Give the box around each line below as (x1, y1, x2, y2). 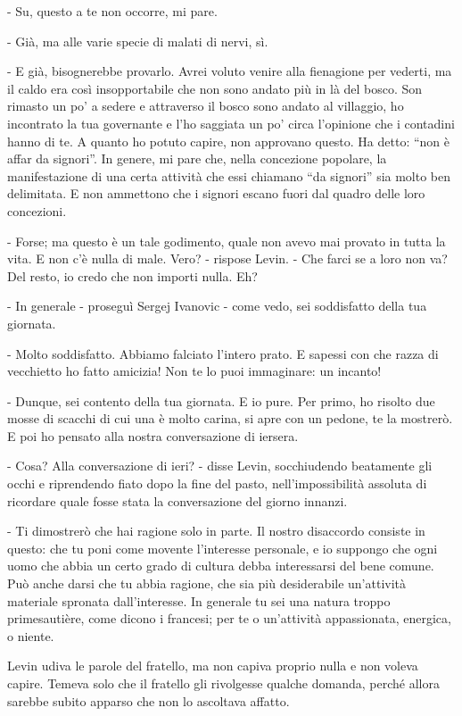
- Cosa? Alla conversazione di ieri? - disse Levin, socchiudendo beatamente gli (7, 456, 433, 475)
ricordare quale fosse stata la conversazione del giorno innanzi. (7, 491, 348, 510)
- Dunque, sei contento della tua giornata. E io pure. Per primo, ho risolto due (7, 391, 435, 410)
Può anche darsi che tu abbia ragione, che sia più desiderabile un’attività (7, 574, 407, 593)
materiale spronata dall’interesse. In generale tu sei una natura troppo (7, 591, 391, 610)
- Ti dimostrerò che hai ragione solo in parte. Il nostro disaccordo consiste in (7, 521, 425, 540)
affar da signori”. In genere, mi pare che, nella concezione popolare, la (7, 149, 387, 168)
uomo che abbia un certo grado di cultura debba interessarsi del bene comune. (7, 556, 434, 575)
